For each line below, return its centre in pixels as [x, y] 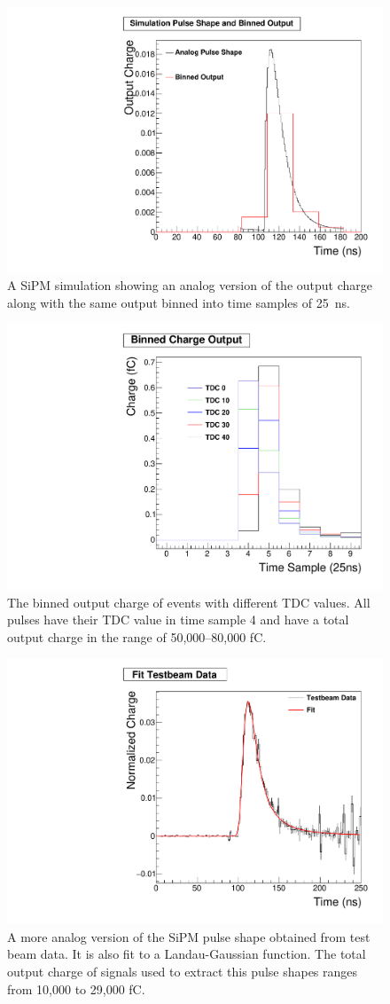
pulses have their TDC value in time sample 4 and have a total [178, 620]
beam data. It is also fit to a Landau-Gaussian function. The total [187, 954]
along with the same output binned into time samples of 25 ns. [179, 302]
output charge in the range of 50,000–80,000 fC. [137, 636]
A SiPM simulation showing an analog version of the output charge [190, 285]
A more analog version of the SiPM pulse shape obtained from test [189, 936]
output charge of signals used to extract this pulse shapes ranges [183, 971]
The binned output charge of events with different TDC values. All [189, 602]
